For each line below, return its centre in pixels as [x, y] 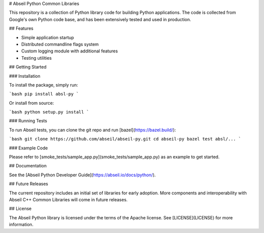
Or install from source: [32, 103]
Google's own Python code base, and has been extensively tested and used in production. [100, 19]
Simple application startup [48, 37]
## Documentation [28, 166]
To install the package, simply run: [44, 85]
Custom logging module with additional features [70, 51]
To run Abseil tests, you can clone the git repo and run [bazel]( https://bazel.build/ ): [92, 130]
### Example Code [29, 148]
